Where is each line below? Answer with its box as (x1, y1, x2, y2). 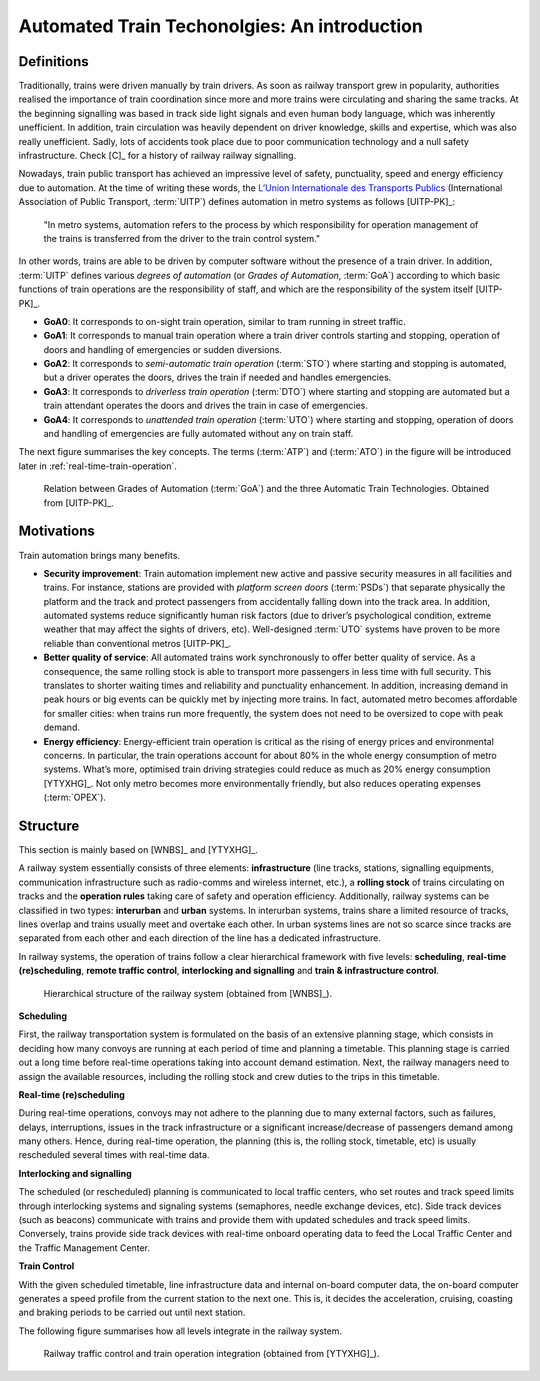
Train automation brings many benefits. (18, 549, 180, 561)
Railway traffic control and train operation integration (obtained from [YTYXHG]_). (43, 1348, 380, 1360)
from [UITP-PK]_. (43, 496, 114, 509)
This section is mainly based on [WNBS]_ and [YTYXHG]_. (18, 844, 259, 856)
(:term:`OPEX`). (43, 791, 107, 804)
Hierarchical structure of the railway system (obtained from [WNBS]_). (43, 987, 333, 999)
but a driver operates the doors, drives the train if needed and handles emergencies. (43, 371, 392, 384)
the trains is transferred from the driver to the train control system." (43, 232, 320, 244)
